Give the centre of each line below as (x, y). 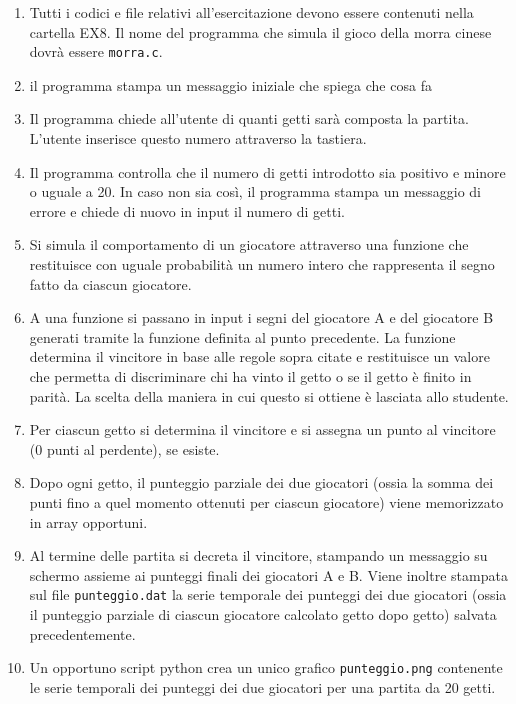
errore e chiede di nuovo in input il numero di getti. (187, 210)
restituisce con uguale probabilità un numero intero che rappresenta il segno (262, 264)
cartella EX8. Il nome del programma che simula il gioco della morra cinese (260, 31)
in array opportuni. (88, 521)
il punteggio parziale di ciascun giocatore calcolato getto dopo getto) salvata (263, 613)
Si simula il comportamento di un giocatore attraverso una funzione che (249, 244)
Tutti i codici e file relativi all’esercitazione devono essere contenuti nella (251, 12)
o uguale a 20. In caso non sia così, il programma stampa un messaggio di (255, 191)
